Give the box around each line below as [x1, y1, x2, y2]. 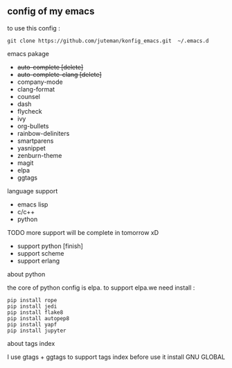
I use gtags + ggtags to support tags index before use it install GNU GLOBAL [7, 353, 226, 361]
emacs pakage [7, 49, 50, 58]
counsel [17, 92, 40, 100]
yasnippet [17, 143, 46, 152]
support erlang [17, 256, 60, 265]
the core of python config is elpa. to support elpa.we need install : [7, 283, 195, 292]
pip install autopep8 [7, 315, 70, 322]
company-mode [17, 78, 64, 86]
